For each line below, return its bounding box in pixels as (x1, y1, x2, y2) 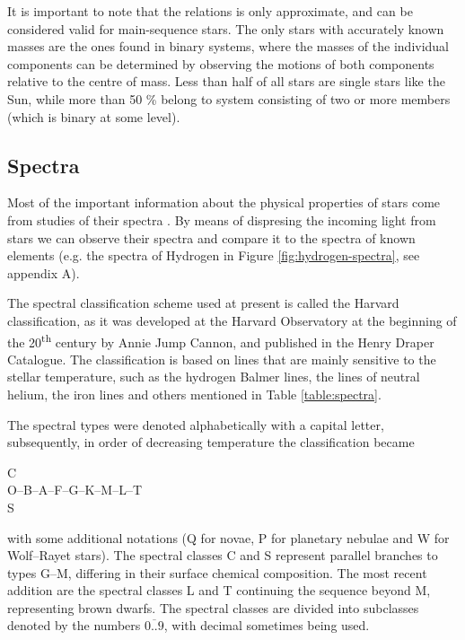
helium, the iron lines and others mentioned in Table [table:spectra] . (7, 384, 382, 403)
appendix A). (7, 263, 80, 282)
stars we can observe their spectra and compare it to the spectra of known (7, 228, 416, 247)
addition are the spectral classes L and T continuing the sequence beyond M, (7, 581, 431, 600)
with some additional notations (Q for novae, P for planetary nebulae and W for (7, 528, 450, 547)
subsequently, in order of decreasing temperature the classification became (7, 433, 415, 452)
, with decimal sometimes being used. (163, 616, 370, 635)
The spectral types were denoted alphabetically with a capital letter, (7, 415, 384, 434)
